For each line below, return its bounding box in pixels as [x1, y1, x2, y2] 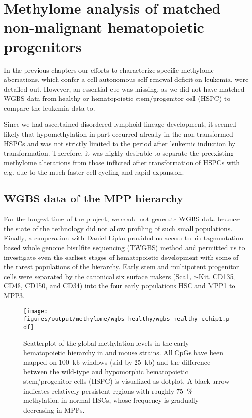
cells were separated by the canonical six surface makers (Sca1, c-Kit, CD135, [4, 271, 235, 281]
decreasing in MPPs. [23, 404, 85, 415]
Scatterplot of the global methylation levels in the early [23, 338, 189, 348]
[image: [23, 307, 48, 315]
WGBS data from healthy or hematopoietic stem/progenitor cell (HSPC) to [4, 93, 231, 103]
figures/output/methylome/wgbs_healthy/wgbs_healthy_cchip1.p [23, 316, 230, 323]
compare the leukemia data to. [4, 102, 95, 113]
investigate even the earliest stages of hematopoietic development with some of [4, 252, 239, 262]
